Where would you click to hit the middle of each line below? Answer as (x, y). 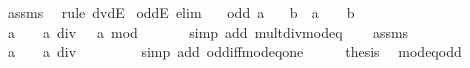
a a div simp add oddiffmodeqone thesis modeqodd (234, 51)
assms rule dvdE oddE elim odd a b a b (181, 12)
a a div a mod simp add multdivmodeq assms (208, 31)
